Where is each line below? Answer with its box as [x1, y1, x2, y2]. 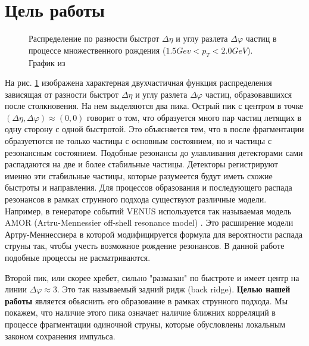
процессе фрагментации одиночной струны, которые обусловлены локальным [5, 317, 286, 330]
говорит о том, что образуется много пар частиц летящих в [87, 111, 302, 123]
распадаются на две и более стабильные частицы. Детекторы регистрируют [5, 158, 278, 170]
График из [29, 56, 65, 68]
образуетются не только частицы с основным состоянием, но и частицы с [5, 135, 272, 147]
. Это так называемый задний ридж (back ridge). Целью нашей [57, 283, 291, 295]
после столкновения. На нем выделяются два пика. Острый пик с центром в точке [5, 99, 304, 112]
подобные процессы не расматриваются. [5, 251, 151, 264]
